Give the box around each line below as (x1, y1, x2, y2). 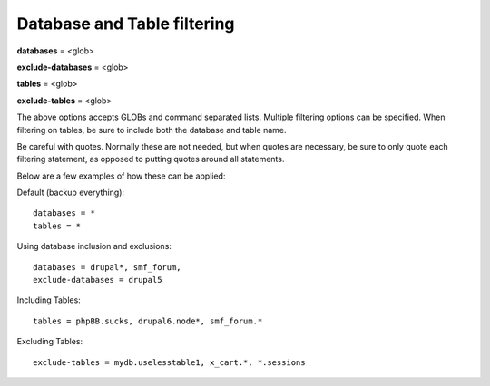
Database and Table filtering (16, 14, 235, 34)
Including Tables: (16, 294, 81, 305)
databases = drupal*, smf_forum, (33, 262, 181, 272)
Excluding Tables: (16, 336, 83, 347)
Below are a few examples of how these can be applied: (16, 170, 226, 181)
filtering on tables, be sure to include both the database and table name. (16, 124, 287, 135)
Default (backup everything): (16, 187, 125, 198)
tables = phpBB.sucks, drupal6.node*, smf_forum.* (33, 315, 263, 326)
